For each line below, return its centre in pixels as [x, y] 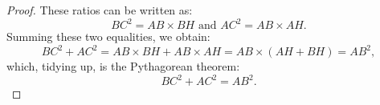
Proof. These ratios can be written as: [100, 10]
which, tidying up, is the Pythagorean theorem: [123, 66]
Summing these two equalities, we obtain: [108, 36]
